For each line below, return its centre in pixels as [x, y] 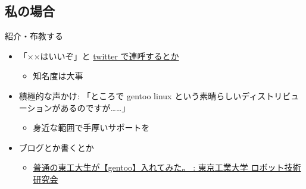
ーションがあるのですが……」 [74, 107]
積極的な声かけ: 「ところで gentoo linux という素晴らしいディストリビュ [159, 95]
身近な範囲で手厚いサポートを [91, 127]
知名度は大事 [58, 76]
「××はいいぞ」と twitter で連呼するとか [99, 56]
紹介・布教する [34, 36]
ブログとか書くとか [56, 147]
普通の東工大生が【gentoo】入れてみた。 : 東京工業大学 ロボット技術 [167, 167]
